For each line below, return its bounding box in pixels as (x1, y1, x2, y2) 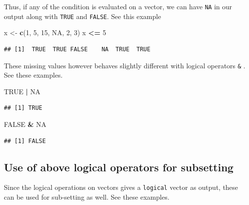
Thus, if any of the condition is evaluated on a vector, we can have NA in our (4, 1, 232, 11)
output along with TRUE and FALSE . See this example (4, 11, 161, 21)
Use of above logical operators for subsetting (4, 159, 234, 174)
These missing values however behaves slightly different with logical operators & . (4, 60, 246, 70)
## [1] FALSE (4, 137, 46, 144)
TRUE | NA (4, 86, 40, 96)
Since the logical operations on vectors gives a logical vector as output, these (4, 182, 238, 192)
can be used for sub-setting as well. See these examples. (4, 191, 170, 202)
